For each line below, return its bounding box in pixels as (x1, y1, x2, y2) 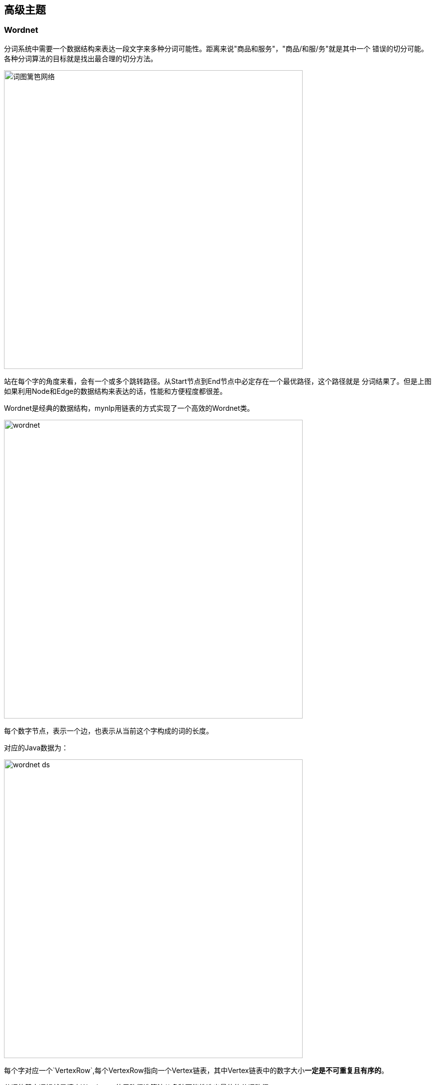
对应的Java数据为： (4, 743, 69, 752)
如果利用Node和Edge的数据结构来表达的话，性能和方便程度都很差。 (4, 386, 227, 395)
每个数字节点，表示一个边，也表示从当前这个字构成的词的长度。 (4, 726, 213, 735)
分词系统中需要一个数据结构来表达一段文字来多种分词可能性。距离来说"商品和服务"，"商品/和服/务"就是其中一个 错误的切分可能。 (4, 44, 429, 53)
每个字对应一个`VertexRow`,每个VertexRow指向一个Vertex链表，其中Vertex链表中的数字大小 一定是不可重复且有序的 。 (4, 1066, 389, 1075)
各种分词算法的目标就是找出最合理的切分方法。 (4, 54, 157, 63)
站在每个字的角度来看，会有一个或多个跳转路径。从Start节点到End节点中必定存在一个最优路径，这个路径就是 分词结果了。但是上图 (4, 376, 432, 385)
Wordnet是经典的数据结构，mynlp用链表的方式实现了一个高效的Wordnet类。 (4, 403, 254, 412)
